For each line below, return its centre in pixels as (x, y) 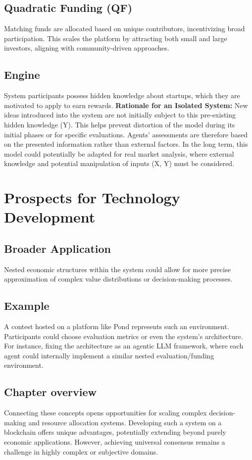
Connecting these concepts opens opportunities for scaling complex (105, 413)
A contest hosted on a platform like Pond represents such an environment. (117, 326)
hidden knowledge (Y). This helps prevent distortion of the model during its (120, 124)
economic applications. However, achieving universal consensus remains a (115, 442)
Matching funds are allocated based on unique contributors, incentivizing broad (125, 29)
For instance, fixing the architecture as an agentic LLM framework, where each (124, 346)
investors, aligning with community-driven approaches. (87, 48)
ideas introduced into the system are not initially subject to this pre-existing (120, 115)
